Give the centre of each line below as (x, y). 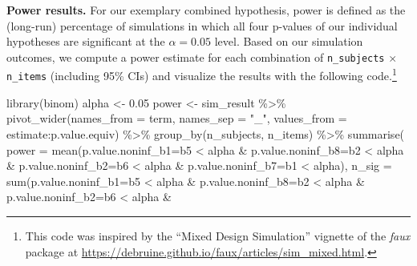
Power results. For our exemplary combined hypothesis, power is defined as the (206, 10)
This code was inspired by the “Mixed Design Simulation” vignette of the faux (218, 235)
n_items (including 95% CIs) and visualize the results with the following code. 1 (202, 75)
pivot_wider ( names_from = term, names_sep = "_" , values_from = (177, 118)
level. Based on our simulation (289, 41)
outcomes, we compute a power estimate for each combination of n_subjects (196, 56)
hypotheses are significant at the (86, 41)
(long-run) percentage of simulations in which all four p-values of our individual (202, 25)
